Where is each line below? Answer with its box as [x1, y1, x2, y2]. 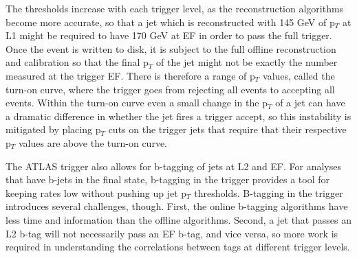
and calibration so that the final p [6, 55, 149, 69]
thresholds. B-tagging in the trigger [194, 185, 343, 200]
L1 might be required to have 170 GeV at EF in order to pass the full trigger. [6, 28, 332, 43]
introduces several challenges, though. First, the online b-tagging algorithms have [6, 199, 348, 213]
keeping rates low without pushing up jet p [6, 185, 187, 200]
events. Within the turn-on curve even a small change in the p [6, 95, 268, 110]
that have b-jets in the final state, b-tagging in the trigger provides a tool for [6, 172, 329, 187]
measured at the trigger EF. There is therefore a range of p [6, 68, 255, 82]
